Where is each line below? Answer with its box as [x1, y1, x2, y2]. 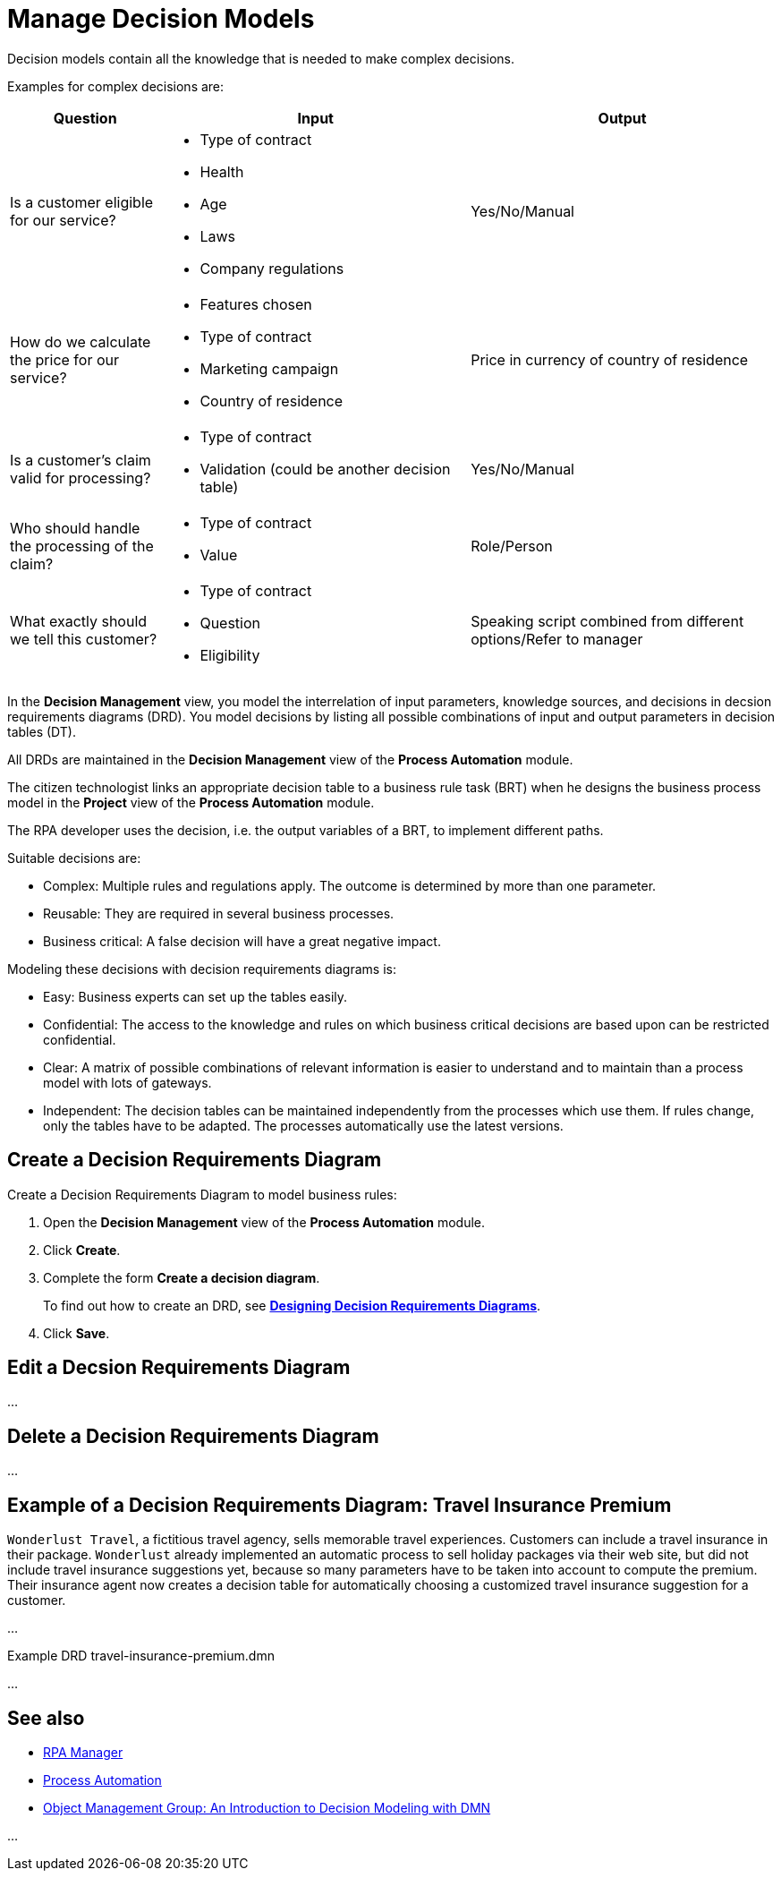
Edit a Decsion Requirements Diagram [7, 1356, 351, 1379]
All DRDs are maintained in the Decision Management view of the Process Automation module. [7, 751, 573, 767]
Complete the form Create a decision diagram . [43, 1269, 320, 1285]
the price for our [10, 350, 119, 369]
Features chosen [199, 295, 312, 313]
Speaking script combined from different [471, 611, 744, 630]
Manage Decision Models [7, 4, 315, 34]
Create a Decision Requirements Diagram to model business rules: [7, 1186, 397, 1202]
